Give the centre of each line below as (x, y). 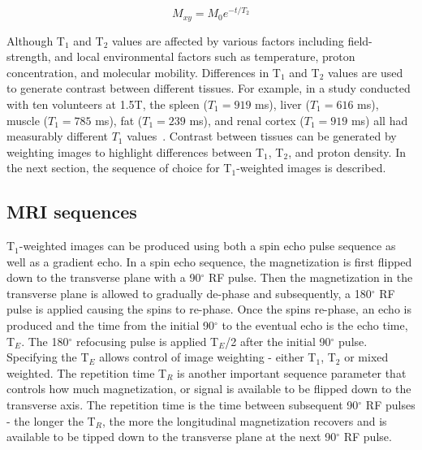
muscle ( (28, 120)
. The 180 (45, 341)
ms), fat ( (119, 120)
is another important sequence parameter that (292, 372)
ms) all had (379, 120)
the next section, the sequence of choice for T (119, 168)
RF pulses (390, 405)
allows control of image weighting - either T (208, 357)
